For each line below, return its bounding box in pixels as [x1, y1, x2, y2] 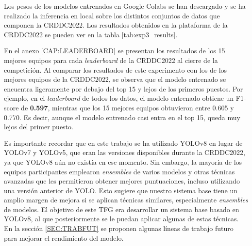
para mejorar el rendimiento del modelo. [4, 232, 124, 243]
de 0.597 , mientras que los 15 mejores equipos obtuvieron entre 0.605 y [21, 102, 234, 112]
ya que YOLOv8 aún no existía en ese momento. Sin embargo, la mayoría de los [4, 156, 242, 167]
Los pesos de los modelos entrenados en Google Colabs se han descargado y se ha [4, 1, 246, 11]
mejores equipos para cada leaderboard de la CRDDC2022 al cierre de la [4, 55, 218, 65]
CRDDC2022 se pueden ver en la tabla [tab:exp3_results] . [4, 29, 178, 39]
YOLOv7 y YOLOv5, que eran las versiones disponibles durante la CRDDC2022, [4, 147, 245, 157]
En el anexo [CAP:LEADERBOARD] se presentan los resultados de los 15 [4, 46, 225, 56]
